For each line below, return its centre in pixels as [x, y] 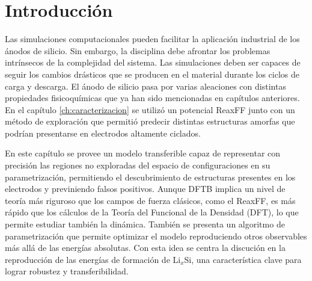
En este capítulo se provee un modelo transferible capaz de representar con [143, 153]
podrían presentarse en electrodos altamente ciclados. [103, 133]
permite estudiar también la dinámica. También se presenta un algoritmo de [145, 224]
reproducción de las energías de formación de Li [93, 259]
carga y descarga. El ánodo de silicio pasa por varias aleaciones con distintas [145, 86]
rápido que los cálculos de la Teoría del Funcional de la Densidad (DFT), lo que [152, 212]
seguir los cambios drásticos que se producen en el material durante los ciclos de [152, 74]
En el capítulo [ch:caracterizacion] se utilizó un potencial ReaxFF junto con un [150, 109]
